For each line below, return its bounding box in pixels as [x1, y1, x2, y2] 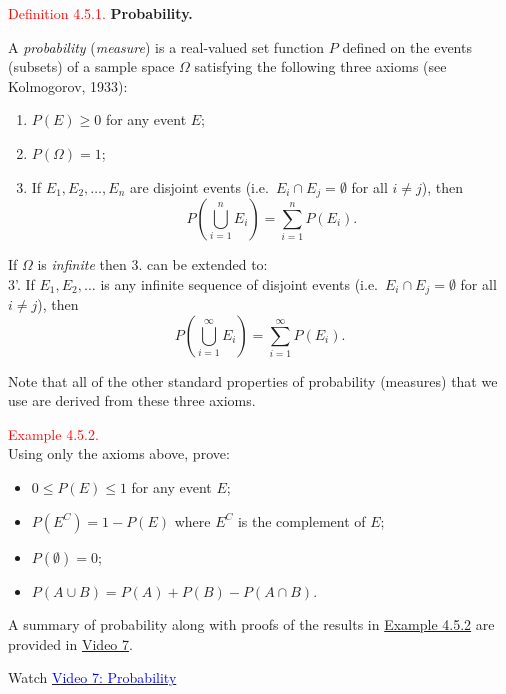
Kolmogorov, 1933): [8, 75, 128, 96]
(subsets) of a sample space [8, 56, 175, 77]
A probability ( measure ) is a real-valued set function [8, 36, 325, 57]
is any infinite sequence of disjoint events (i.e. [100, 273, 378, 294]
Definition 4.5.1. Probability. [8, 3, 193, 23]
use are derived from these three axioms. [8, 390, 256, 411]
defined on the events [342, 36, 472, 57]
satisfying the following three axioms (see [194, 56, 447, 77]
